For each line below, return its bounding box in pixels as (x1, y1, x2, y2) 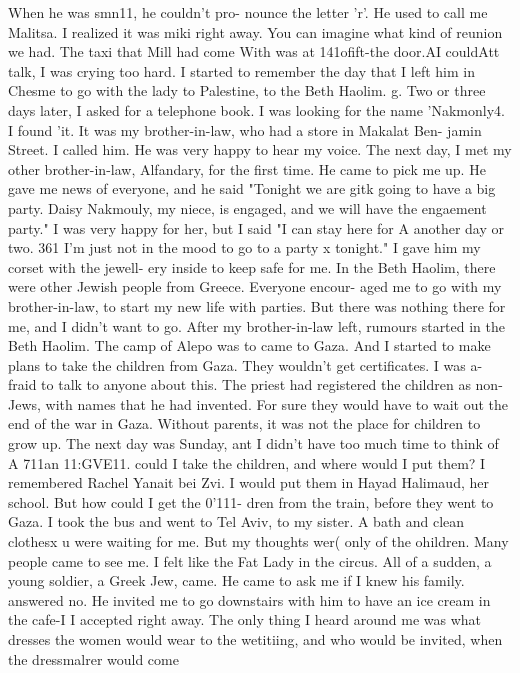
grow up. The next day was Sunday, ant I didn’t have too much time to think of (8, 433, 499, 454)
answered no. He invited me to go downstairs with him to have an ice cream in (8, 589, 491, 610)
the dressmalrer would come (8, 648, 179, 669)
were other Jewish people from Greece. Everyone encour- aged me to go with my (8, 276, 502, 297)
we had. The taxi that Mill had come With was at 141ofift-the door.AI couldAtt (8, 41, 500, 62)
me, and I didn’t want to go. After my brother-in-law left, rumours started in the (8, 315, 506, 336)
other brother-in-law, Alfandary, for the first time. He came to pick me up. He (8, 158, 486, 179)
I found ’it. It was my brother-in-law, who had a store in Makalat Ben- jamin (8, 119, 482, 140)
